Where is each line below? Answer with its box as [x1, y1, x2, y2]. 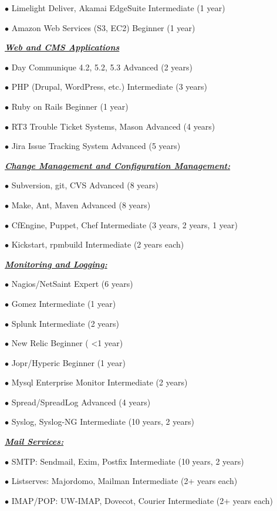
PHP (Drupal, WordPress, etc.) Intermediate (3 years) [11, 80, 207, 93]
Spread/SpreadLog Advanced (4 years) [11, 395, 151, 408]
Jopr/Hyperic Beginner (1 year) [11, 356, 126, 368]
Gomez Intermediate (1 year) [11, 297, 116, 309]
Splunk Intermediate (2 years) [11, 317, 119, 329]
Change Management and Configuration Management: [5, 159, 231, 171]
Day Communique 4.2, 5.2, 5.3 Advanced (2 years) [11, 60, 192, 73]
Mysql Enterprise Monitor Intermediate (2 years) [11, 376, 188, 388]
